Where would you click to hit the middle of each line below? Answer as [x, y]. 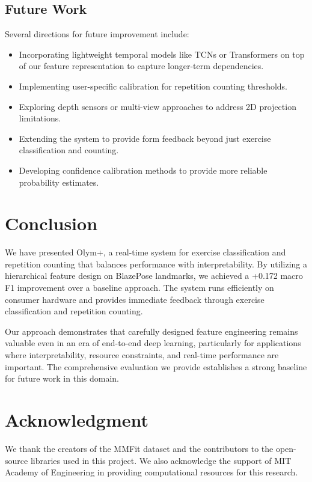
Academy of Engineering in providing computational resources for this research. [151, 472]
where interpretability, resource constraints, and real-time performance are [142, 355]
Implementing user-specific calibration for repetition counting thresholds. [153, 86]
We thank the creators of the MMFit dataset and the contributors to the [139, 448]
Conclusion [51, 223]
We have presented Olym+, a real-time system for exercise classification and [145, 252]
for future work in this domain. [62, 378]
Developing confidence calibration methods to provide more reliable [143, 170]
